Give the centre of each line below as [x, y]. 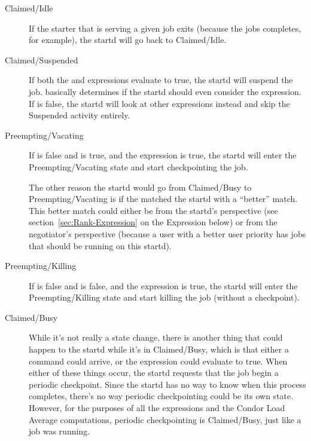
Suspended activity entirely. [80, 115]
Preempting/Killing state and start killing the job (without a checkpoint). [164, 297]
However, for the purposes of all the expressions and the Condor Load [157, 408]
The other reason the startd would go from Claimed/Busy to [140, 187]
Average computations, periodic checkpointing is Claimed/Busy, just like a [165, 419]
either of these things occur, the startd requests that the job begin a [154, 373]
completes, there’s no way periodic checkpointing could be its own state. [161, 396]
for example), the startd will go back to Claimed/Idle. [128, 40]
